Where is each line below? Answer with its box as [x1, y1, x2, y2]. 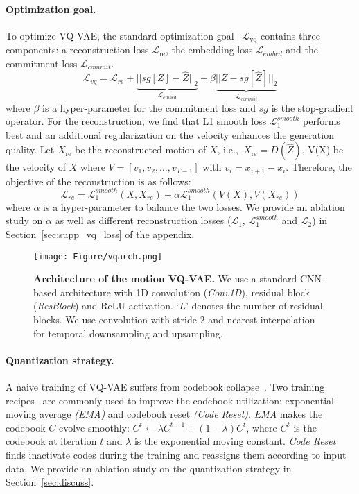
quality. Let [6, 142, 55, 157]
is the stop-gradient [271, 100, 354, 114]
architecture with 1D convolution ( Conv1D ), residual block [60, 284, 310, 299]
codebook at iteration [6, 434, 97, 448]
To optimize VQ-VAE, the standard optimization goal [6, 28, 234, 42]
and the [286, 42, 318, 57]
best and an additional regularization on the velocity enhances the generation [6, 127, 334, 142]
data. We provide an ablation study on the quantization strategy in [6, 461, 292, 475]
